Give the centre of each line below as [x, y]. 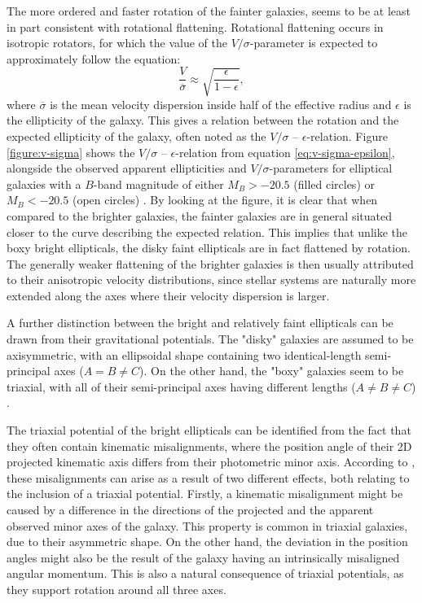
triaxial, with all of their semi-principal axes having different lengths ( [181, 386]
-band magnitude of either [158, 184]
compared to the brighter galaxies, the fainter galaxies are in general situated [199, 215]
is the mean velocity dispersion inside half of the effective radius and [221, 104]
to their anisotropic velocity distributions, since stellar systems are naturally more [211, 280]
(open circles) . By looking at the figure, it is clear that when [225, 200]
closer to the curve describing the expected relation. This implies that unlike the [207, 232]
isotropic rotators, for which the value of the [117, 43]
